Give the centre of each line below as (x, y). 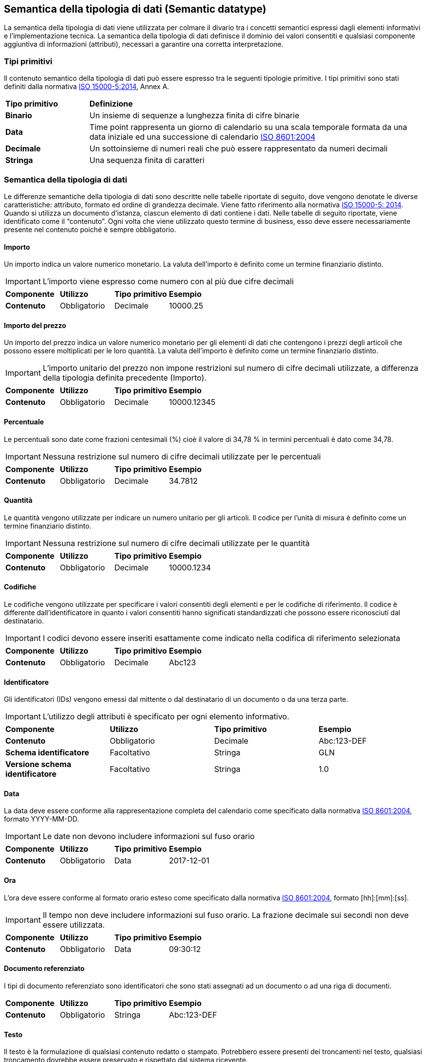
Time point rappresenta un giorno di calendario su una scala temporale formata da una (248, 127)
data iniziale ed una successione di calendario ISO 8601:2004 (202, 137)
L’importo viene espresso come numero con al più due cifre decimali (168, 282)
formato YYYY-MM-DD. (42, 819)
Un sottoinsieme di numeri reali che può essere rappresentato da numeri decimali (239, 149)
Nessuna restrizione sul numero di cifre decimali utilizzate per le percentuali (182, 456)
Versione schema (38, 764)
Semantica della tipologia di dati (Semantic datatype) (135, 9)
